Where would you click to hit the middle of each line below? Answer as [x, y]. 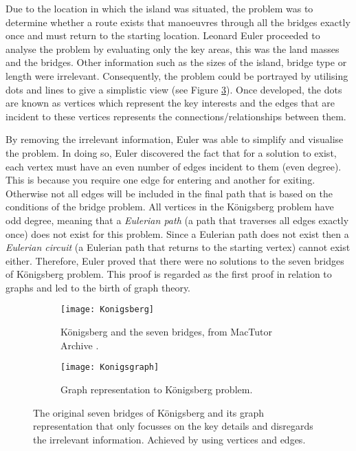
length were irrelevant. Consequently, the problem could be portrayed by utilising [177, 75]
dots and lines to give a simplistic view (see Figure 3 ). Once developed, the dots [174, 89]
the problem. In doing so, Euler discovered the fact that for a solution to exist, [171, 152]
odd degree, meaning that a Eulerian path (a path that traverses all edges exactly [177, 220]
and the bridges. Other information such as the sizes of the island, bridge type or [176, 62]
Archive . [80, 345]
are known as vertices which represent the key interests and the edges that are [170, 103]
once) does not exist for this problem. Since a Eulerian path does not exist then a [177, 233]
